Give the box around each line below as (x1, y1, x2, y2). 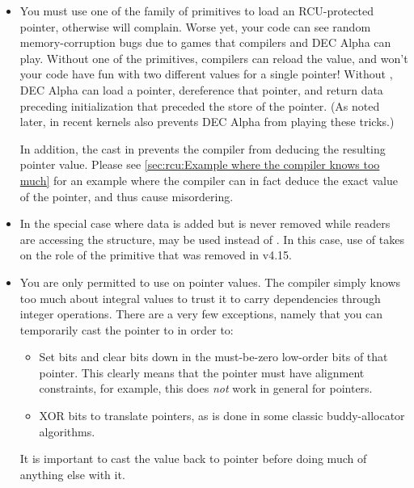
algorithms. (39, 423, 95, 440)
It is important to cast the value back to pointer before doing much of (19, 450, 367, 467)
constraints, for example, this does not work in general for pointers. (39, 380, 373, 397)
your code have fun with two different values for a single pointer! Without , (19, 65, 393, 82)
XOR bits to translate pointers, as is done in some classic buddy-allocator (39, 407, 405, 424)
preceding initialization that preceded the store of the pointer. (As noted (19, 97, 380, 114)
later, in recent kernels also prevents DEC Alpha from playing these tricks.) (19, 113, 395, 130)
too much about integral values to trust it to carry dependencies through (19, 289, 381, 306)
